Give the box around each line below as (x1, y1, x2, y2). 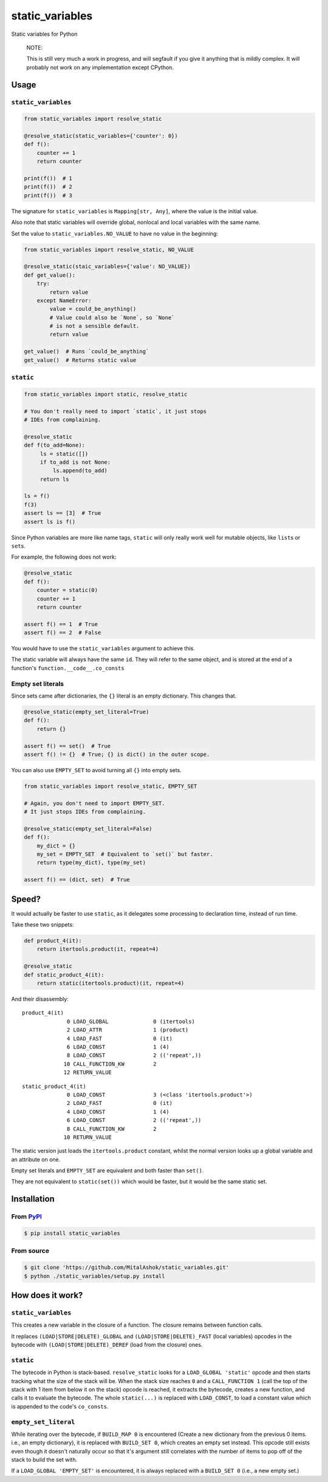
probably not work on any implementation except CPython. (26, 64, 174, 71)
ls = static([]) (39, 450, 89, 457)
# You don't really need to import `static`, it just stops (24, 407, 207, 415)
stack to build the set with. (11, 1456, 78, 1463)
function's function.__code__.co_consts (11, 664, 125, 671)
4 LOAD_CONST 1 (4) (67, 1108, 169, 1115)
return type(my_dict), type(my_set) (36, 859, 146, 866)
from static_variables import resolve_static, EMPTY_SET (24, 783, 197, 789)
